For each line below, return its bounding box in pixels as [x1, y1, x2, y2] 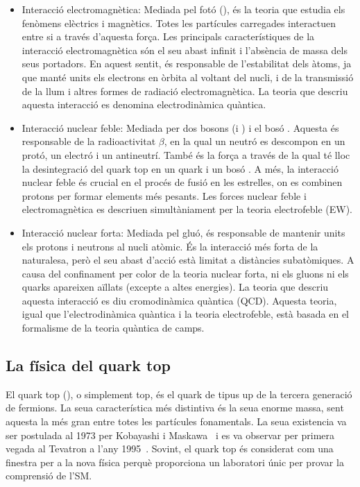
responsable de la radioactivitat [22, 134, 156, 148]
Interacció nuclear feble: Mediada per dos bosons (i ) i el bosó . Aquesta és [22, 120, 339, 135]
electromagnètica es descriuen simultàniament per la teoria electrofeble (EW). [22, 202, 352, 216]
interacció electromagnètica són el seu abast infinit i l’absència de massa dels [22, 42, 348, 57]
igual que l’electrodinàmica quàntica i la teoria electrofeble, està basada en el [22, 307, 349, 321]
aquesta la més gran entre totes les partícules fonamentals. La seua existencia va [6, 414, 347, 429]
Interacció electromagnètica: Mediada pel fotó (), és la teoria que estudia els [22, 2, 345, 16]
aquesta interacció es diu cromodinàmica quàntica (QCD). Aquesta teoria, [22, 293, 337, 307]
